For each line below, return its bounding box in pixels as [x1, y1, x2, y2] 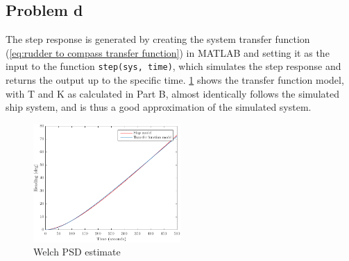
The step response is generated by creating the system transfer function [6, 32, 310, 46]
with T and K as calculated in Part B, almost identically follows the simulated [6, 86, 339, 100]
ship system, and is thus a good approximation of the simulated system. [6, 100, 312, 114]
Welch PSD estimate [33, 244, 121, 259]
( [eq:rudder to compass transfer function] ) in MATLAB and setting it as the [6, 45, 330, 60]
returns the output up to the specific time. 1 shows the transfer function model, [6, 73, 344, 87]
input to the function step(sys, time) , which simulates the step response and [6, 59, 341, 73]
